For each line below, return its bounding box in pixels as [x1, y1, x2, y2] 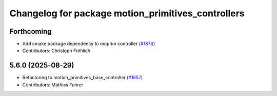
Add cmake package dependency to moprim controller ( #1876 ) [22, 41, 155, 47]
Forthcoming [9, 27, 52, 36]
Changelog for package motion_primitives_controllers [9, 8, 245, 19]
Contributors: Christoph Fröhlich [22, 47, 91, 54]
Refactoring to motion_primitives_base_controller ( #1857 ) [22, 75, 143, 81]
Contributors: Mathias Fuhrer [22, 82, 84, 88]
